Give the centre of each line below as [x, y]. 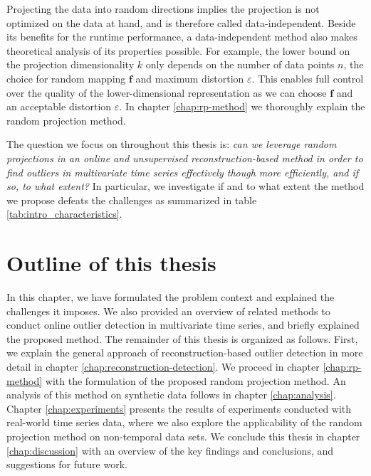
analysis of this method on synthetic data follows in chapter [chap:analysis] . [171, 395]
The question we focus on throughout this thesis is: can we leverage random [172, 144]
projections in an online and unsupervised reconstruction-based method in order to [185, 158]
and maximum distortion [190, 78]
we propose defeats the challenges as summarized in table [132, 200]
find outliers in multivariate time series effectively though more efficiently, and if [183, 172]
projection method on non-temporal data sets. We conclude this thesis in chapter [183, 436]
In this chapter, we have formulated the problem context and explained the [171, 297]
